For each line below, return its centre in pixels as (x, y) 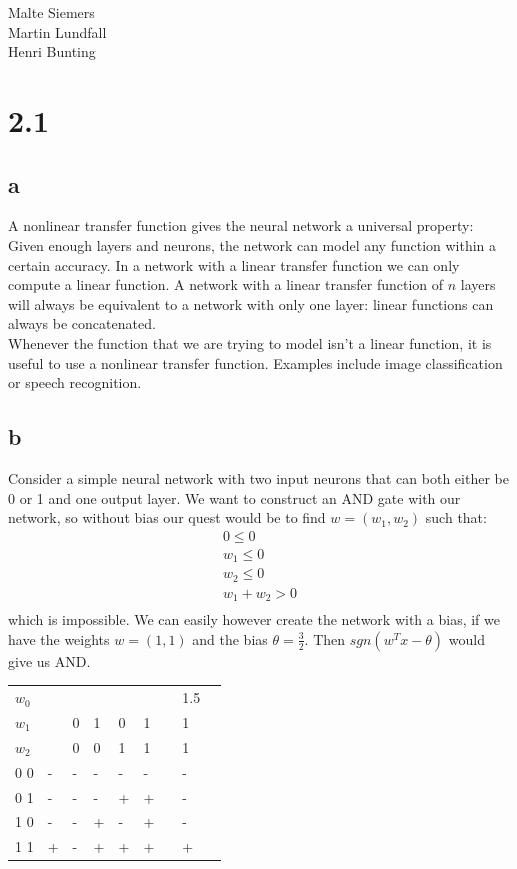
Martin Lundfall (57, 31)
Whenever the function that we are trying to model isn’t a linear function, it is (250, 342)
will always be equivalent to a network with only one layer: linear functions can (251, 303)
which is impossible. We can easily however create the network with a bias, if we (254, 619)
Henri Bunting (52, 51)
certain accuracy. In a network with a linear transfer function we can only (234, 264)
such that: (456, 517)
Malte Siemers (51, 12)
